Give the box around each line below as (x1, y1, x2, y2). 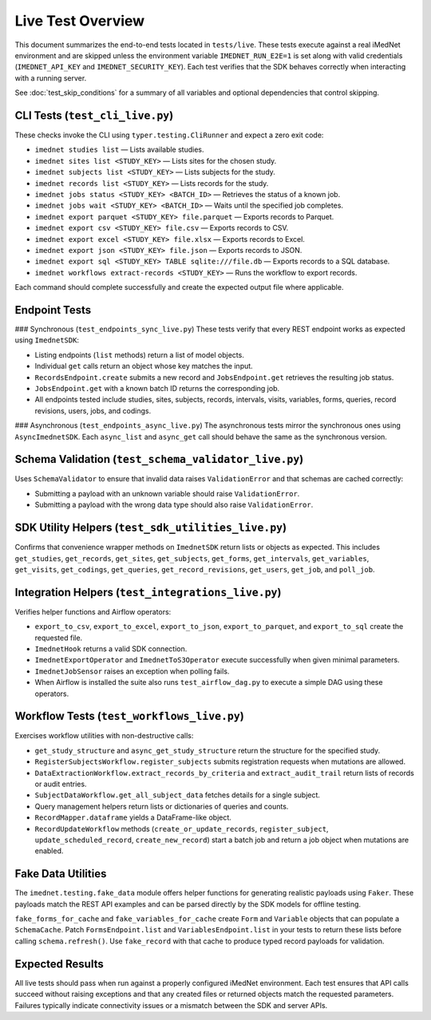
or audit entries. (34, 779, 87, 789)
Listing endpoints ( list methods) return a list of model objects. (34, 350, 245, 359)
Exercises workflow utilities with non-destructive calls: (14, 731, 194, 741)
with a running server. (14, 73, 87, 83)
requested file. (34, 633, 83, 642)
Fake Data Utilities (14, 867, 107, 881)
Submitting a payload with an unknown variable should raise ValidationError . (34, 488, 300, 498)
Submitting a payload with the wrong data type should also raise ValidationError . (34, 500, 314, 510)
